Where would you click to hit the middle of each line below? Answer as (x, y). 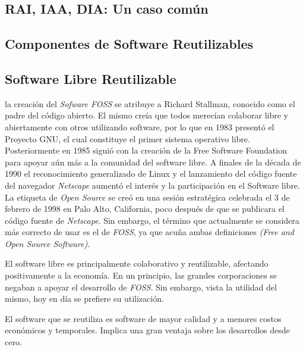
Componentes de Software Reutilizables (129, 44)
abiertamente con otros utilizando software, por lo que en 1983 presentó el (140, 126)
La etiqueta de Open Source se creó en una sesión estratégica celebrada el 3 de (147, 197)
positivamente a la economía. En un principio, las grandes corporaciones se (141, 275)
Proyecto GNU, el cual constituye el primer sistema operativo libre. (127, 138)
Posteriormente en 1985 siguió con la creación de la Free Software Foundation (146, 150)
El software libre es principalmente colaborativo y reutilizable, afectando (137, 263)
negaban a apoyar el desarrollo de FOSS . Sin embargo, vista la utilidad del (141, 287)
